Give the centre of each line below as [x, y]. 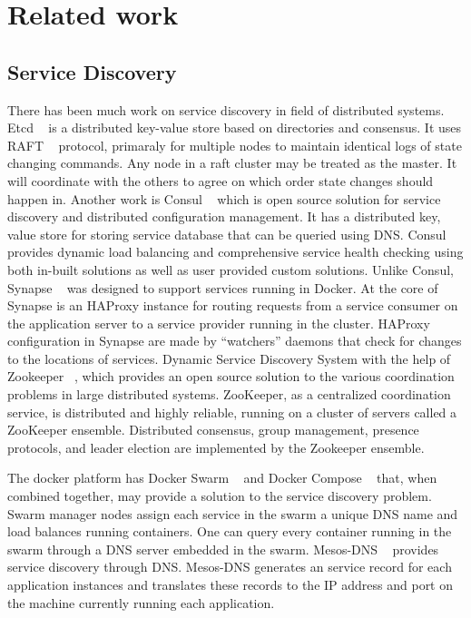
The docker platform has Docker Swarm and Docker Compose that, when [222, 478]
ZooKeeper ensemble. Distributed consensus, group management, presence [213, 430]
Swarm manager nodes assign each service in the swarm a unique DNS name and [233, 513]
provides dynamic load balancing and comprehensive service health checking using [235, 252]
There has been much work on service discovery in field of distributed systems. [226, 109]
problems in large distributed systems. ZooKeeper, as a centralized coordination [229, 394]
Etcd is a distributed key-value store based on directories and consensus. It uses [235, 128]
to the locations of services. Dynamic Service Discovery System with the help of [229, 358]
